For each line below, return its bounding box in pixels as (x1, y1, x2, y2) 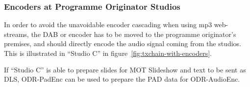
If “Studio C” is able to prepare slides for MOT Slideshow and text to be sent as (4, 64, 246, 74)
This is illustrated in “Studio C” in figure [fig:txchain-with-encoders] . (4, 48, 212, 58)
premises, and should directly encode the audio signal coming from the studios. (4, 38, 241, 49)
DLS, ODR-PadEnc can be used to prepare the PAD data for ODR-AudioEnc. (4, 74, 240, 84)
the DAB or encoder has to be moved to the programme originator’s (31, 29, 236, 39)
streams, (4, 29, 29, 39)
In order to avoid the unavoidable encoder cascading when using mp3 (4, 19, 212, 30)
